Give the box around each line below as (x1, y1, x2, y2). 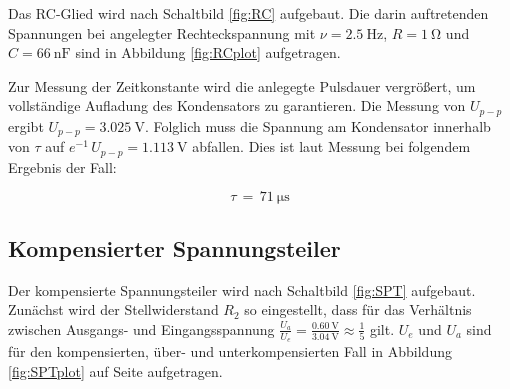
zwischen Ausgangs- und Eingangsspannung (8, 318, 275, 339)
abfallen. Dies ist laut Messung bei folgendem (192, 136, 471, 157)
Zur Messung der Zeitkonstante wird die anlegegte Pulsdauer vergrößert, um (8, 75, 476, 96)
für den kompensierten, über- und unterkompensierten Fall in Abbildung (8, 340, 452, 361)
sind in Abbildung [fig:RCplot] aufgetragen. (75, 42, 341, 63)
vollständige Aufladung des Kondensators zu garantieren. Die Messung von (8, 95, 466, 116)
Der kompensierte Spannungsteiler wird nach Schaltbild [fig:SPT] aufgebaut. (8, 279, 476, 300)
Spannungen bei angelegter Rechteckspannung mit (8, 22, 316, 43)
